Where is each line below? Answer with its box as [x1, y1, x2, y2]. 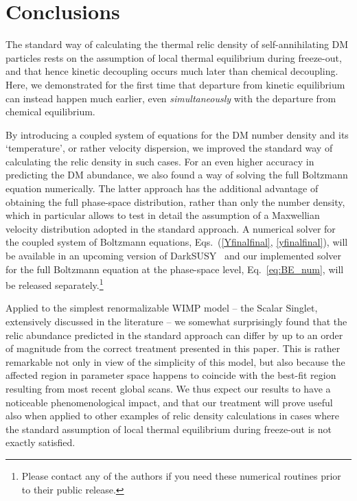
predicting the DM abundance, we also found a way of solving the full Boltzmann [5, 167, 348, 182]
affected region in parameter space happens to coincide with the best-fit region [5, 368, 336, 382]
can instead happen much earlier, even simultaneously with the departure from [5, 91, 336, 105]
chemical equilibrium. [5, 104, 95, 119]
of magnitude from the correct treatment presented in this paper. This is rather [5, 341, 341, 356]
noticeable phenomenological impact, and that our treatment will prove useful [5, 395, 333, 409]
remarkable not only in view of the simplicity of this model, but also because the [5, 354, 345, 369]
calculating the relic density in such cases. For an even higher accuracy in [5, 154, 314, 168]
